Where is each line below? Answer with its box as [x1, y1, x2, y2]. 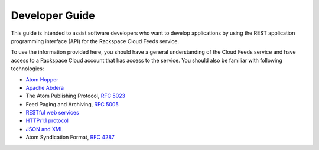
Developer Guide [11, 9, 95, 22]
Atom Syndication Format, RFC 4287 [25, 133, 115, 141]
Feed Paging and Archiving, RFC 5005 [25, 100, 119, 107]
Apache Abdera [25, 84, 64, 91]
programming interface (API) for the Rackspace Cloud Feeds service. [11, 37, 180, 44]
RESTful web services [25, 109, 79, 116]
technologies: [11, 65, 44, 72]
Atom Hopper [25, 76, 58, 83]
